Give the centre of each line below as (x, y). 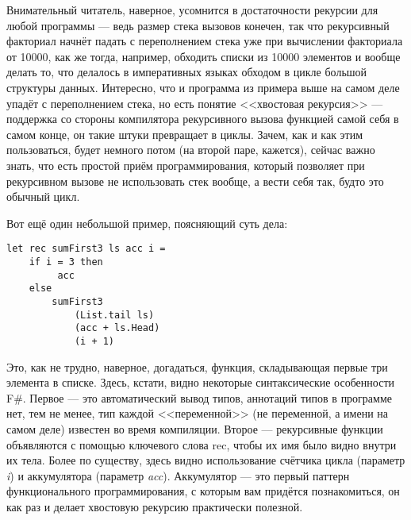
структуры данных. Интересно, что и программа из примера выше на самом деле (203, 87)
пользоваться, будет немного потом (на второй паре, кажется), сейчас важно (191, 150)
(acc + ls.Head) (117, 328)
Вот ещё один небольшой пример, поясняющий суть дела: (147, 223)
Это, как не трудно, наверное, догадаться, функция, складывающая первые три (197, 366)
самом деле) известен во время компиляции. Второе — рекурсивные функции (195, 428)
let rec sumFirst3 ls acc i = (86, 249)
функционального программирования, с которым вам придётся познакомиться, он (203, 491)
